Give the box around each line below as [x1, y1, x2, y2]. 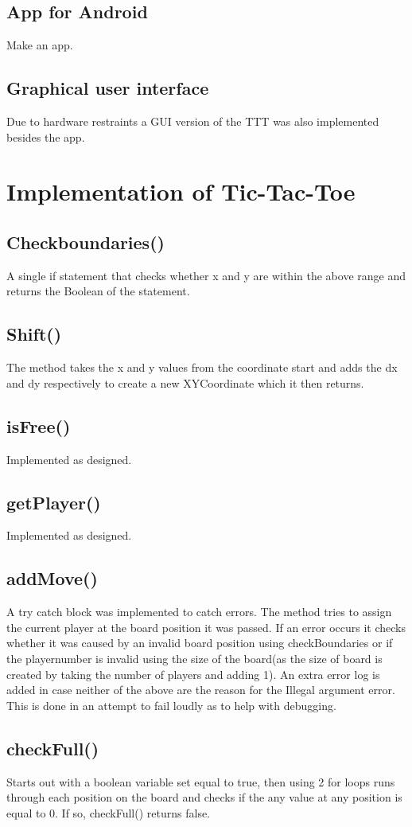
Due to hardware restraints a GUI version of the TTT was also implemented [6, 113, 379, 129]
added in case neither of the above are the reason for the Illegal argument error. [6, 681, 395, 698]
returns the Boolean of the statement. [6, 283, 190, 299]
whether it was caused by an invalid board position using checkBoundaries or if [6, 634, 393, 651]
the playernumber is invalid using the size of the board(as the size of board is [6, 650, 383, 666]
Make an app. [6, 37, 73, 53]
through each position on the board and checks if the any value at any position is [6, 789, 402, 806]
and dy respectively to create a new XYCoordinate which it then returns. [6, 374, 364, 391]
